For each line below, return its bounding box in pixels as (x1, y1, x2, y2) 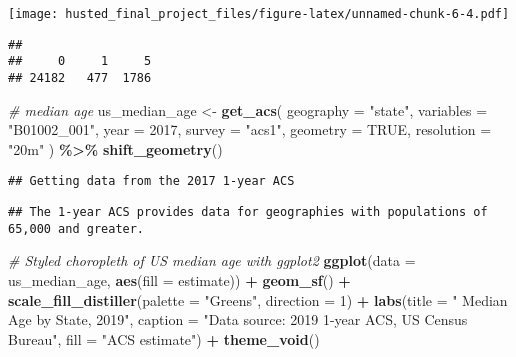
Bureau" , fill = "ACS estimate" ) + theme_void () (8, 328, 320, 349)
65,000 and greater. (8, 221, 145, 236)
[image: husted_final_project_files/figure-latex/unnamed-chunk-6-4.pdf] (8, 7, 510, 21)
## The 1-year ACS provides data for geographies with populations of (8, 205, 488, 220)
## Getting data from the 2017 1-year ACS (8, 174, 295, 189)
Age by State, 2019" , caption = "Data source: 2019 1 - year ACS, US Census (8, 309, 468, 330)
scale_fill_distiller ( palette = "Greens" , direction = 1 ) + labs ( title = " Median (8, 289, 508, 310)
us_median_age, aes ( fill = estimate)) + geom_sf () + (8, 269, 351, 290)
